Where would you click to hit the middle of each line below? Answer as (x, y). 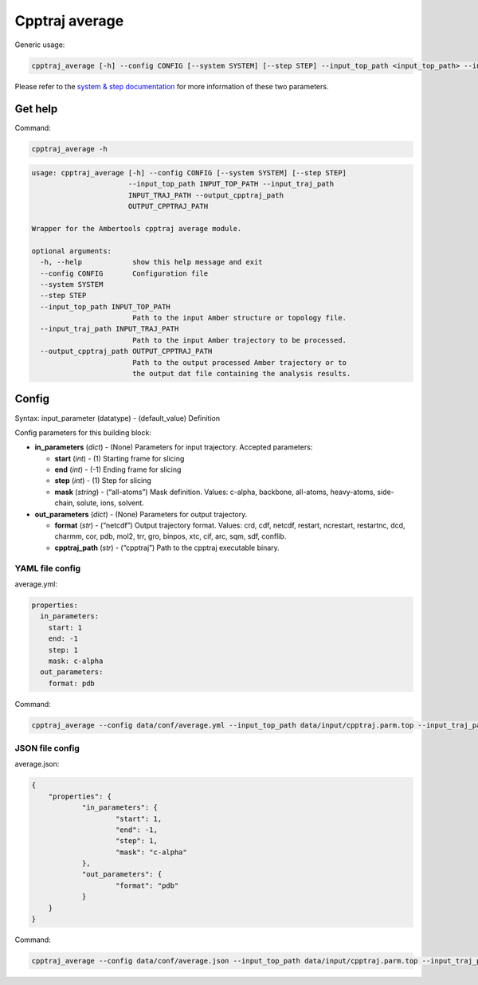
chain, (65, 503)
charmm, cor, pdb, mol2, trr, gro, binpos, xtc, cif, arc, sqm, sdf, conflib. (170, 536)
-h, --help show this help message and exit (151, 262)
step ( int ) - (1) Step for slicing (103, 481)
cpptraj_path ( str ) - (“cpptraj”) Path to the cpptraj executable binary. (167, 547)
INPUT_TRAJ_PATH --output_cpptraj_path (206, 195)
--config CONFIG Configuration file (124, 273)
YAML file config (48, 568)
